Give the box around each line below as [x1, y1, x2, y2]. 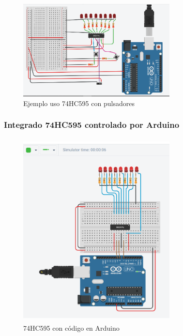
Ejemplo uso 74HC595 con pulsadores [23, 98, 135, 108]
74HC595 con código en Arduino [23, 322, 120, 333]
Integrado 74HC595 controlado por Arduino [4, 119, 180, 131]
